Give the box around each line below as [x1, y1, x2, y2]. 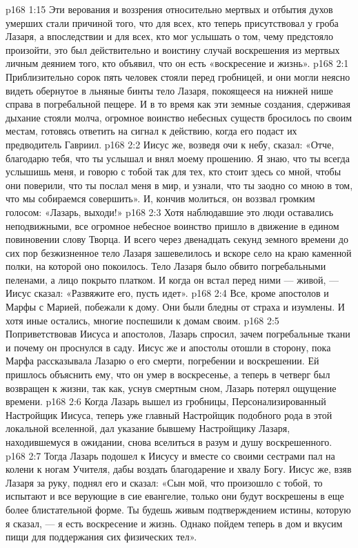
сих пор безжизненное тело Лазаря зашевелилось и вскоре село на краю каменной [6, 245, 352, 260]
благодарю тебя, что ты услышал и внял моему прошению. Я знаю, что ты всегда [6, 150, 350, 165]
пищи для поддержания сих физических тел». [6, 529, 197, 544]
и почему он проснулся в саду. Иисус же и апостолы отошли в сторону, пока [6, 340, 331, 354]
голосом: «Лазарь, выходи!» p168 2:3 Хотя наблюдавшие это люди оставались [6, 204, 334, 219]
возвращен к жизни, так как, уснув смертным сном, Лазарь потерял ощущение [6, 380, 337, 395]
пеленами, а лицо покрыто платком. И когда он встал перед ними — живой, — [6, 272, 339, 286]
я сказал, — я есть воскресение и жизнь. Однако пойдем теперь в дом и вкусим [6, 516, 343, 530]
